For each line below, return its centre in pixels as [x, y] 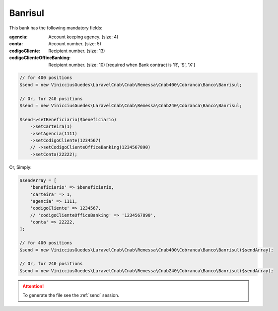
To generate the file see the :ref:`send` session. [71, 295]
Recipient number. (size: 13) [77, 51]
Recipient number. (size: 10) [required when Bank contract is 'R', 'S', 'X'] [122, 65]
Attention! [33, 286]
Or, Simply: [20, 167]
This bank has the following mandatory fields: [56, 28]
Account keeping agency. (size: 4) [83, 37]
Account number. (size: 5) [75, 44]
